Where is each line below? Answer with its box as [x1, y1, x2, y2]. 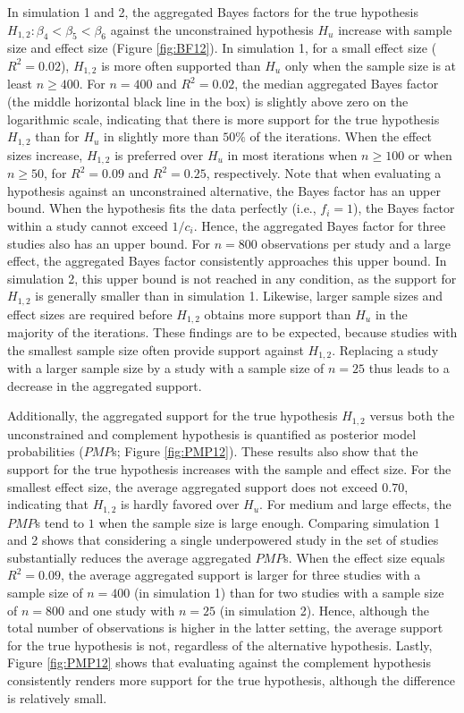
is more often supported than [101, 55, 261, 74]
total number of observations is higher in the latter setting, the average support [7, 618, 443, 637]
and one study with [68, 600, 175, 619]
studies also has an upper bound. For [7, 233, 210, 252]
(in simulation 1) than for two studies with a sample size [133, 583, 444, 602]
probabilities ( [7, 442, 84, 461]
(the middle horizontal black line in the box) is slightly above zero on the [7, 92, 409, 111]
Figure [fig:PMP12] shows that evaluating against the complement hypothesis [7, 653, 431, 672]
